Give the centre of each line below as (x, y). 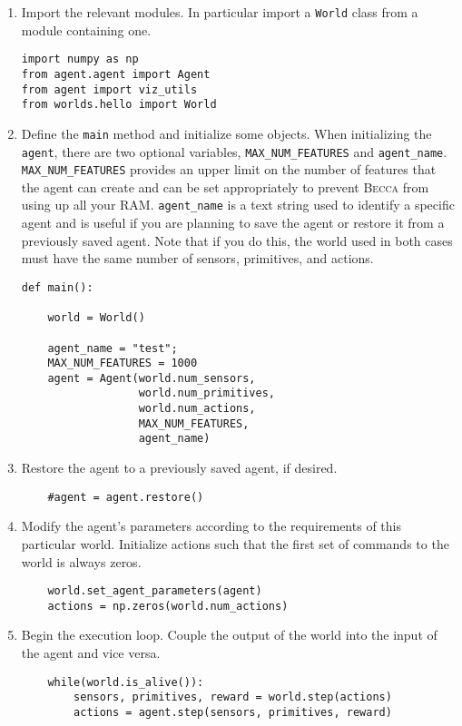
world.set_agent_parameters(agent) (155, 591)
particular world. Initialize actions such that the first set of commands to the (235, 543)
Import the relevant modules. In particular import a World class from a (220, 12)
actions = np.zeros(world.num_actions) (168, 606)
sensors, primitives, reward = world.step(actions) (233, 697)
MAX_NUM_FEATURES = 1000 (123, 363)
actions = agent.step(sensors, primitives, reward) (233, 712)
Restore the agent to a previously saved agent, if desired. (179, 468)
